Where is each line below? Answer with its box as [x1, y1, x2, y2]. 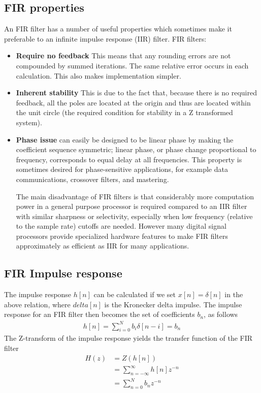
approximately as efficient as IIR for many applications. [16, 240, 189, 251]
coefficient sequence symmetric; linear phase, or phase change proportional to [16, 144, 256, 155]
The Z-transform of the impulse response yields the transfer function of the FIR [4, 333, 253, 343]
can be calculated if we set [93, 289, 176, 300]
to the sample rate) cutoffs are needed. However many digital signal [16, 221, 226, 231]
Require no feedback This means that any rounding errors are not [16, 50, 231, 61]
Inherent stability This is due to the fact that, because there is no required [16, 87, 257, 98]
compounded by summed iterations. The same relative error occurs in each [16, 60, 249, 70]
